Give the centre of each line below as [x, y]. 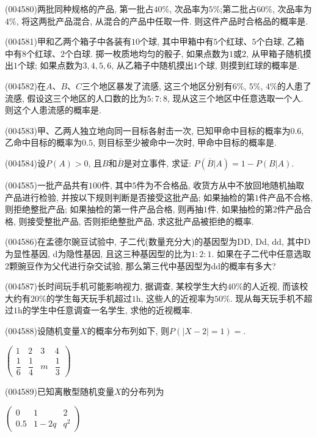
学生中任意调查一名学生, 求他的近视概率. [112, 310]
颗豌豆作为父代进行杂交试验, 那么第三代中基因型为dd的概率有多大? [143, 265]
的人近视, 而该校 [275, 286]
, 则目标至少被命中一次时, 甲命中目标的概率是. [184, 142]
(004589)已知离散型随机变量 [60, 391]
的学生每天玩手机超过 [89, 298]
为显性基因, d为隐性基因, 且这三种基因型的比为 [98, 253]
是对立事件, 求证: [157, 162]
